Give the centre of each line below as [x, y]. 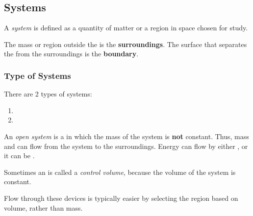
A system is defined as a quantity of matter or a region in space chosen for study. [126, 28]
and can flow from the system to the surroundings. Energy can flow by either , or [126, 146]
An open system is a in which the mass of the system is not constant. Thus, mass [126, 136]
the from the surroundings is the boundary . [71, 54]
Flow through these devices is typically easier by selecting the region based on [121, 198]
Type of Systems [38, 75]
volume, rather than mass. [43, 207]
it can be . [19, 156]
